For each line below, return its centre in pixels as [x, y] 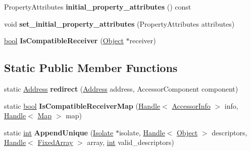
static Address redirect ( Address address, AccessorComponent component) [121, 88]
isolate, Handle [142, 132]
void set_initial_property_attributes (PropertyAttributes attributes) [119, 23]
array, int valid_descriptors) [131, 142]
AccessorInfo [191, 105]
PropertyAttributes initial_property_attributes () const [98, 7]
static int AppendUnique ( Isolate [59, 132]
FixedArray [55, 142]
